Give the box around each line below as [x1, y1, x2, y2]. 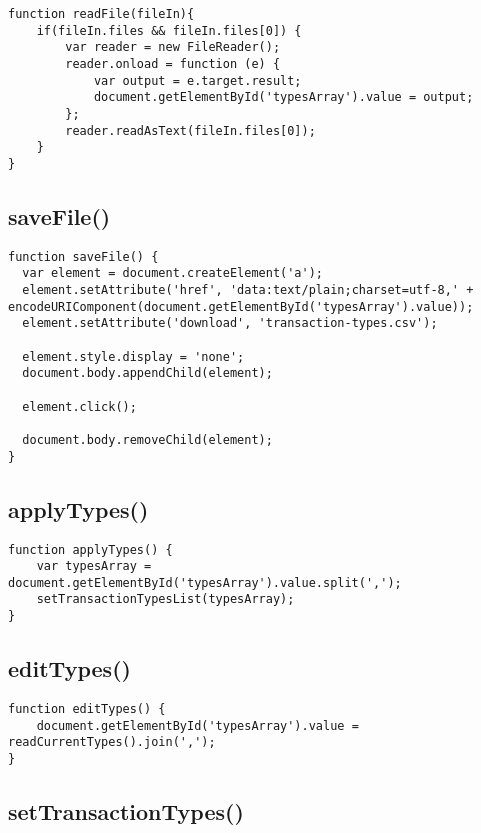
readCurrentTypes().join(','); [8, 735, 216, 750]
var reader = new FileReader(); [65, 40, 281, 55]
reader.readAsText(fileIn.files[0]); [65, 123, 316, 138]
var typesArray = [36, 559, 152, 574]
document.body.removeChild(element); [22, 432, 273, 447]
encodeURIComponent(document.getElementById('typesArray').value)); [8, 299, 474, 314]
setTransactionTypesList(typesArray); [36, 592, 295, 607]
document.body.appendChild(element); [22, 366, 273, 381]
